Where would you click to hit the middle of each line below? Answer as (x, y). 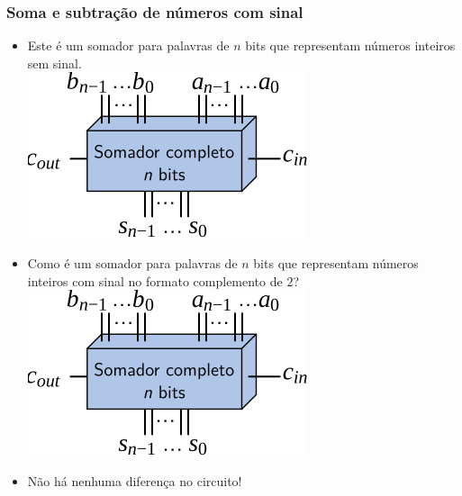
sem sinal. (54, 63)
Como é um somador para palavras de (132, 263)
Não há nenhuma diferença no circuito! (135, 480)
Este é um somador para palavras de (128, 45)
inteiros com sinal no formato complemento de (155, 280)
